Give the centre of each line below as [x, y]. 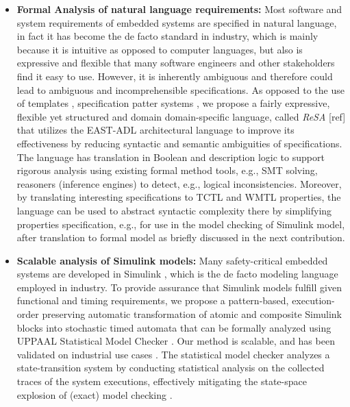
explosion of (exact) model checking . [95, 394]
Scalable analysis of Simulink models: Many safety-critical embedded [172, 260]
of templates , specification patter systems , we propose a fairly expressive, [173, 103]
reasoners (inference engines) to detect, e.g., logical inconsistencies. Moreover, [179, 183]
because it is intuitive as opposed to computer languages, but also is [160, 49]
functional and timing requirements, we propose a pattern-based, [153, 300]
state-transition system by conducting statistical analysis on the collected [171, 368]
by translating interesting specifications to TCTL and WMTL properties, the [179, 197]
